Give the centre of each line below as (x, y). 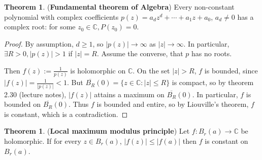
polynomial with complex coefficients (61, 16)
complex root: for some (40, 27)
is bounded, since (231, 70)
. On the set (151, 70)
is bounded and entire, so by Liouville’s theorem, (173, 104)
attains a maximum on (129, 94)
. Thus (78, 104)
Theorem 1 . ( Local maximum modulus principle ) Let (97, 131)
